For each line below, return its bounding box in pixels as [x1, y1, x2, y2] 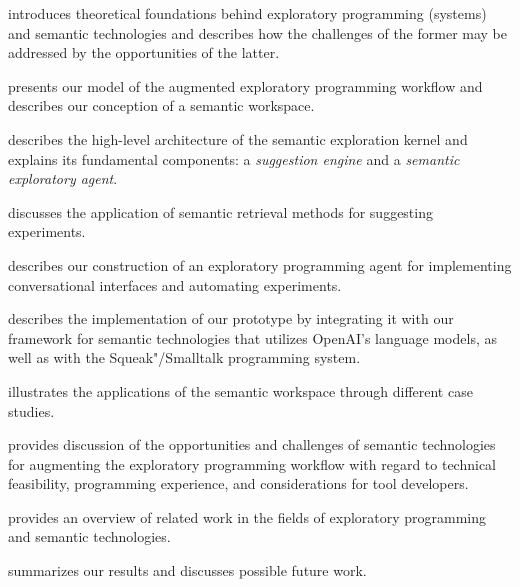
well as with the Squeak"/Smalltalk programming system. [8, 347, 361, 368]
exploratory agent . [8, 168, 118, 189]
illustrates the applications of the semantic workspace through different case [8, 380, 473, 401]
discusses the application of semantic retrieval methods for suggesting [8, 201, 433, 222]
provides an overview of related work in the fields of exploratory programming [8, 506, 487, 527]
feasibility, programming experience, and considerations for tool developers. [8, 473, 469, 494]
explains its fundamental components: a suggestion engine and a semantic [8, 148, 460, 169]
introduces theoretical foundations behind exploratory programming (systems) [8, 3, 487, 23]
